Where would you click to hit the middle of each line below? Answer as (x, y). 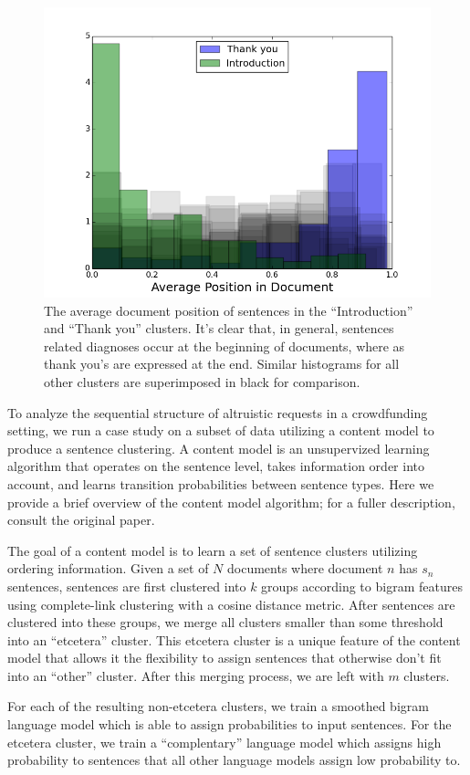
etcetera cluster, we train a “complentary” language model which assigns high (225, 742)
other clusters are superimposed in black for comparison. (202, 381)
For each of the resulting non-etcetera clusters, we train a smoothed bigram (218, 706)
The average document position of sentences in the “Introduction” (229, 310)
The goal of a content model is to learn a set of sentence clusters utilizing (213, 550)
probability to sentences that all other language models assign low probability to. (234, 760)
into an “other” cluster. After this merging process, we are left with (196, 675)
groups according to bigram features (362, 586)
